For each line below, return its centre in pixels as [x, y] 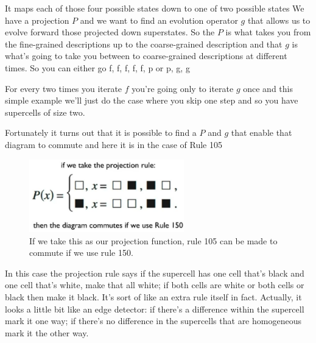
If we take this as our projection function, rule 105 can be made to [153, 240]
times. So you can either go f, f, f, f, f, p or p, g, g [97, 67]
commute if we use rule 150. [81, 253]
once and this [268, 88]
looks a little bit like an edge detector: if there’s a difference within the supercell [155, 309]
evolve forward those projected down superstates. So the [110, 32]
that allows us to [279, 20]
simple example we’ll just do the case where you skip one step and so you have [152, 100]
